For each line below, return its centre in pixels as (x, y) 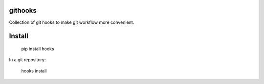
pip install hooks (38, 49)
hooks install (34, 71)
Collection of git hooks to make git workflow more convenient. (72, 22)
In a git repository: (27, 60)
